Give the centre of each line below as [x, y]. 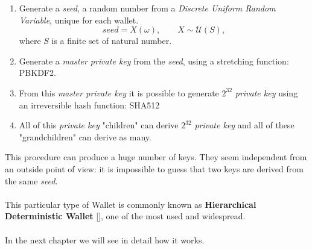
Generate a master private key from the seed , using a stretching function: [154, 61]
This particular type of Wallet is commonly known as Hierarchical [131, 204]
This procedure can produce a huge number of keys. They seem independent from [156, 157]
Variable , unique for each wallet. [79, 20]
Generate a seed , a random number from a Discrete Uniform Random [147, 8]
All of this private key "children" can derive [99, 125]
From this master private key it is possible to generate [119, 92]
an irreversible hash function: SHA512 [89, 105]
